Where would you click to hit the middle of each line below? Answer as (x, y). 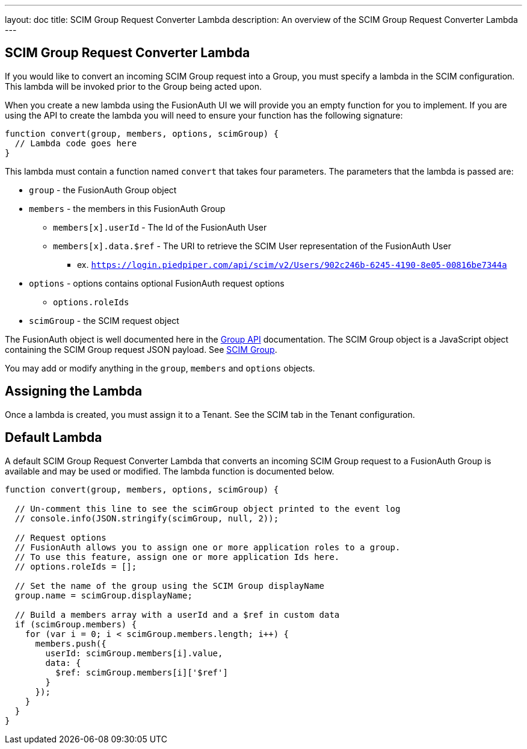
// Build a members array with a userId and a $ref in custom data (177, 614)
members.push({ (71, 643)
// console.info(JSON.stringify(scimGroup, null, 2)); (147, 518)
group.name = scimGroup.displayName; (103, 595)
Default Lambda (54, 438)
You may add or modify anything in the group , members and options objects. (160, 368)
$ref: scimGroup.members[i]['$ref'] (142, 672)
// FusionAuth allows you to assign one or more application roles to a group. (208, 547)
